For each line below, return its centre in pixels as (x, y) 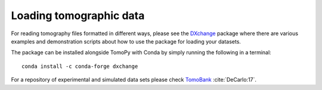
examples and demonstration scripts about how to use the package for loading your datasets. (126, 41)
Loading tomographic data (78, 15)
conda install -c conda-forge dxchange (80, 66)
